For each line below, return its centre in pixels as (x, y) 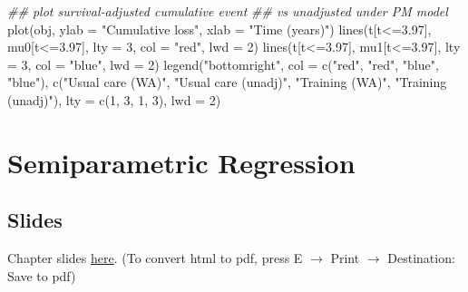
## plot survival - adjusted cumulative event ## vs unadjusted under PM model (228, 11)
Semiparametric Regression (181, 162)
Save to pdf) (42, 275)
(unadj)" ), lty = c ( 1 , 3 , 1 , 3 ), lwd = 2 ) (114, 99)
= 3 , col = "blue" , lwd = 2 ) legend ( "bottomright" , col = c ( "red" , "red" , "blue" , (223, 64)
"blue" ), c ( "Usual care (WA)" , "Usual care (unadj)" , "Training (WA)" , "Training (227, 82)
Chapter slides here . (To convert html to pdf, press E (155, 258)
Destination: (421, 258)
